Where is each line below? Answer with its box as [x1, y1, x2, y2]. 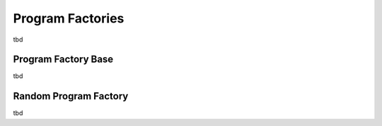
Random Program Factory [13, 90, 129, 102]
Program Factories [13, 11, 125, 26]
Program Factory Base [13, 53, 114, 65]
